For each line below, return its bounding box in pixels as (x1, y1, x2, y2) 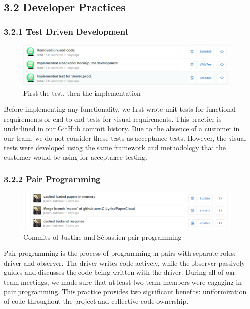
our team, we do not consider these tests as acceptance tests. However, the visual (4, 133, 246, 143)
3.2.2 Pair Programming (4, 172, 101, 185)
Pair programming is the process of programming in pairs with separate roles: (4, 248, 236, 258)
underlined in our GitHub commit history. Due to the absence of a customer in (4, 123, 240, 133)
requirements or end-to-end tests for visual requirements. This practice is (4, 114, 222, 124)
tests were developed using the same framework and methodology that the (4, 142, 226, 152)
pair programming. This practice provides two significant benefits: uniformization (4, 286, 247, 296)
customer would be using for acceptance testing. (4, 152, 147, 162)
